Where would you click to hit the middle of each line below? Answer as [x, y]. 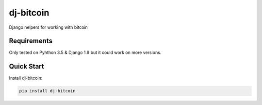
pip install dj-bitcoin [48, 91]
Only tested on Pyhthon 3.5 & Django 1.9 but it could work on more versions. [85, 52]
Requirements [31, 41]
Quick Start [26, 66]
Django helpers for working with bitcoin [49, 27]
